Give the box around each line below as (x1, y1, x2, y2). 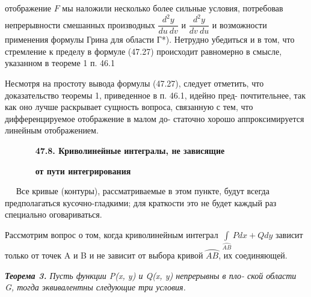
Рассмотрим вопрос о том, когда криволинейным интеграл (5, 228, 218, 240)
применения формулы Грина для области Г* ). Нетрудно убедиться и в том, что (5, 33, 295, 46)
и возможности (212, 18, 267, 31)
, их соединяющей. (218, 248, 288, 261)
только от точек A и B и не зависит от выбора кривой (5, 248, 203, 261)
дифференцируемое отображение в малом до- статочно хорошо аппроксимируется (5, 112, 304, 124)
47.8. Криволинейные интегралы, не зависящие (35, 144, 225, 156)
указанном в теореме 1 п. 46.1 (5, 57, 115, 69)
